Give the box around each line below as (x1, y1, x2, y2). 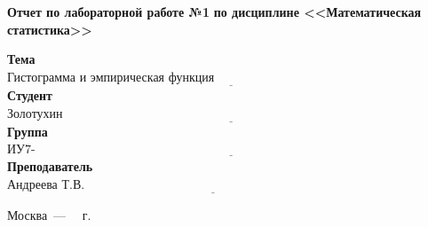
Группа (7, 121, 48, 140)
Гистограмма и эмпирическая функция (7, 71, 215, 84)
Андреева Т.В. (7, 178, 85, 192)
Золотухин (7, 107, 63, 121)
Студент (7, 86, 52, 104)
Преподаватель (7, 157, 93, 175)
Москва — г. (7, 205, 91, 223)
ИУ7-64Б (7, 144, 36, 157)
